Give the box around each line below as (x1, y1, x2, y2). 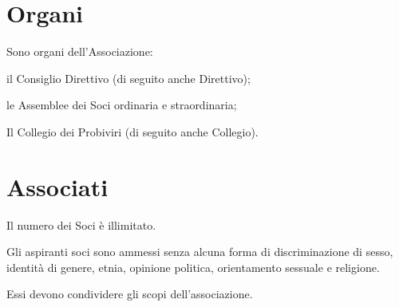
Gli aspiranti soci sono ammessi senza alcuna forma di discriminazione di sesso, (6, 243, 393, 260)
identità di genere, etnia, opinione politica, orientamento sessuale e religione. (6, 258, 380, 275)
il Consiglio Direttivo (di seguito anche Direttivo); (6, 69, 251, 86)
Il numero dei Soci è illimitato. (6, 216, 156, 233)
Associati (6, 170, 109, 203)
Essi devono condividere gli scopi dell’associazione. (6, 285, 253, 302)
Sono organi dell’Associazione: (6, 43, 153, 60)
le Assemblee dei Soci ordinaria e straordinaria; (6, 96, 237, 113)
